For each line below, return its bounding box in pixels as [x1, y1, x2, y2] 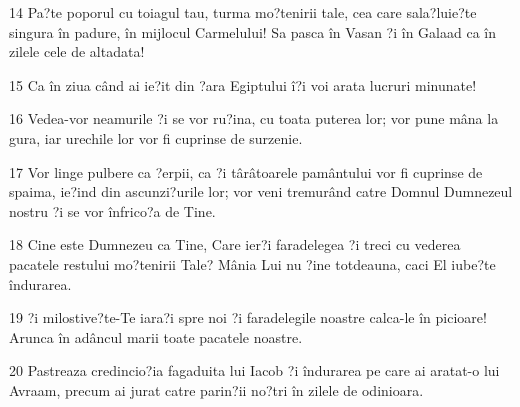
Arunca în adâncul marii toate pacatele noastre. [9, 326, 303, 347]
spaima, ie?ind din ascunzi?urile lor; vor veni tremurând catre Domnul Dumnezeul [9, 181, 513, 202]
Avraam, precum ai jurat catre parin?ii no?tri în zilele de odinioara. [9, 379, 424, 400]
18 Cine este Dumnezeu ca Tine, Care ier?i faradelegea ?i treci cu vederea [9, 234, 461, 255]
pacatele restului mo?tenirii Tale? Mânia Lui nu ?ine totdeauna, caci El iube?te [9, 253, 496, 274]
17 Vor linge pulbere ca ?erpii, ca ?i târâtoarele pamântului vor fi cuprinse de [9, 161, 483, 182]
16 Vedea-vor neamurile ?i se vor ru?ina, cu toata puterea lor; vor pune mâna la [9, 108, 499, 129]
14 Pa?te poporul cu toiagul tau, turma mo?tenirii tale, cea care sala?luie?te [9, 2, 477, 22]
